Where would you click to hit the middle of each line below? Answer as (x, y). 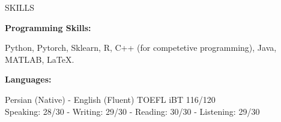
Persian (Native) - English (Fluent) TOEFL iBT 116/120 (110, 99)
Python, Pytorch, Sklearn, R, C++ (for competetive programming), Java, (141, 48)
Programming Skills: (48, 27)
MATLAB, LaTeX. (40, 59)
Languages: (28, 79)
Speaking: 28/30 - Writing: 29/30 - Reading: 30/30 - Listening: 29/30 (132, 111)
